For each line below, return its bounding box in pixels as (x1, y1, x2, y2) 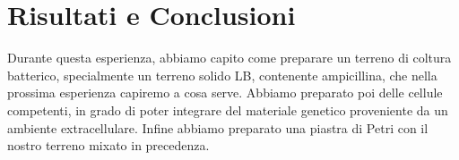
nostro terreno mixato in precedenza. (7, 136, 210, 155)
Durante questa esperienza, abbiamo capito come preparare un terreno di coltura (7, 48, 452, 67)
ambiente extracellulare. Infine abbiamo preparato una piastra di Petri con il (7, 118, 429, 137)
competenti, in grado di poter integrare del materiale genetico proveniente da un (7, 100, 448, 119)
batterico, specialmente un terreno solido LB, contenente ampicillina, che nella (7, 65, 437, 84)
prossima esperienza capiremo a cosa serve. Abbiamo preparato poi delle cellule (7, 83, 443, 102)
